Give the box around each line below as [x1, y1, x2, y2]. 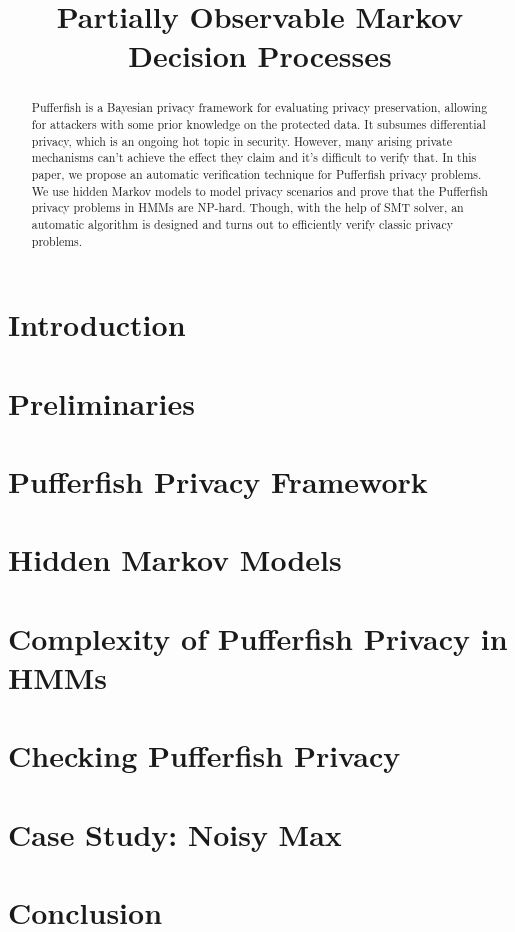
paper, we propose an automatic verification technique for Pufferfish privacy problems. [31, 165, 482, 182]
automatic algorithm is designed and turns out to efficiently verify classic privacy [31, 215, 454, 232]
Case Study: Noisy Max [8, 813, 342, 854]
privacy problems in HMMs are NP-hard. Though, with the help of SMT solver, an [31, 199, 464, 216]
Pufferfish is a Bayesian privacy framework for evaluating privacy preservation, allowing [31, 99, 488, 116]
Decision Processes [128, 35, 392, 76]
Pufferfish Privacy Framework [8, 461, 428, 502]
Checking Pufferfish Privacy [8, 735, 401, 776]
